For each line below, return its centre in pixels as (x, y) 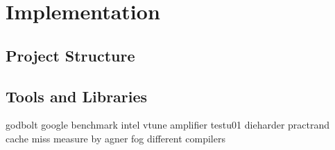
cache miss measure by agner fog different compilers (115, 138)
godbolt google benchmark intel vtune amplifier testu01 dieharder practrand (168, 125)
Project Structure (70, 55)
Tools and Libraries (77, 96)
